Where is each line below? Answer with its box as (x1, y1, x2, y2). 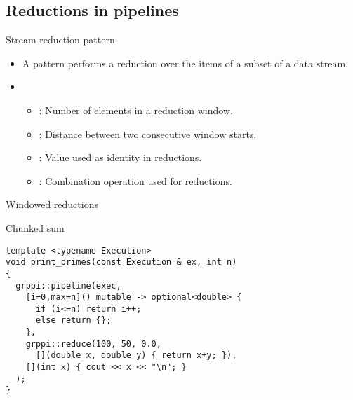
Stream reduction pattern (6, 32, 115, 47)
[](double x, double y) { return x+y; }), (35, 350, 237, 361)
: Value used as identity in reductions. (39, 150, 202, 165)
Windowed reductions (6, 197, 98, 212)
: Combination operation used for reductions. (39, 173, 232, 188)
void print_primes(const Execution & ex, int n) (6, 257, 237, 268)
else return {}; (35, 315, 112, 326)
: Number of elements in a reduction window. (39, 102, 233, 117)
